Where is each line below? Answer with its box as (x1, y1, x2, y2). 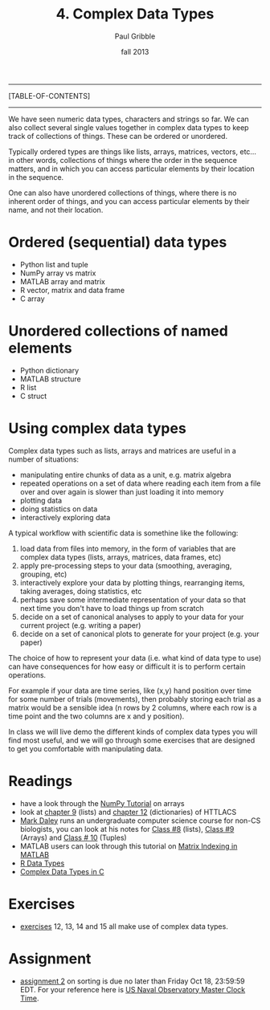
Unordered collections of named (8, 322, 229, 340)
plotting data (19, 495, 63, 505)
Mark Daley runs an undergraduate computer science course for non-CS (19, 816, 261, 825)
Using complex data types (8, 419, 186, 438)
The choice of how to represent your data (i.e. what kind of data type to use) (8, 653, 262, 662)
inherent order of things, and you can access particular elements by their (8, 196, 250, 206)
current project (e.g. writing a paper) (19, 620, 141, 630)
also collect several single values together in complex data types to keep (8, 122, 249, 132)
